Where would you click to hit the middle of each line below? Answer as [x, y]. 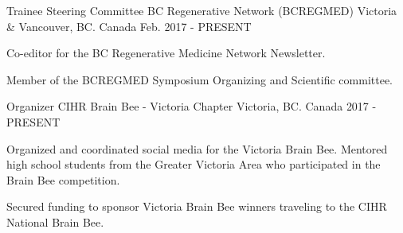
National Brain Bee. [55, 221]
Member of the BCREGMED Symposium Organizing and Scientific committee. [200, 79]
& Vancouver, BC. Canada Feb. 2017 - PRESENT [129, 26]
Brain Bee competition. [63, 179]
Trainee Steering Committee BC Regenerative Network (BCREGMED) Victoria [202, 10]
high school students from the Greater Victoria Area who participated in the [194, 164]
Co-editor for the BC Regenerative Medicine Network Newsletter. [166, 53]
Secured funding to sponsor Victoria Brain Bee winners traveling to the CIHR [197, 206]
